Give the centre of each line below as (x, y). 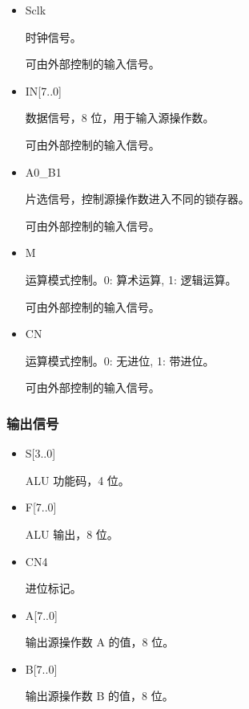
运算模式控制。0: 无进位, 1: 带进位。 (120, 360)
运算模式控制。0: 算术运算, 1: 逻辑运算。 (131, 279)
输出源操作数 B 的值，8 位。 (99, 696)
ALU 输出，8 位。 (72, 534)
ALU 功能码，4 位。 (77, 480)
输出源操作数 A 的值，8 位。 (100, 642)
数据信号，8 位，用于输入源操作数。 (120, 118)
